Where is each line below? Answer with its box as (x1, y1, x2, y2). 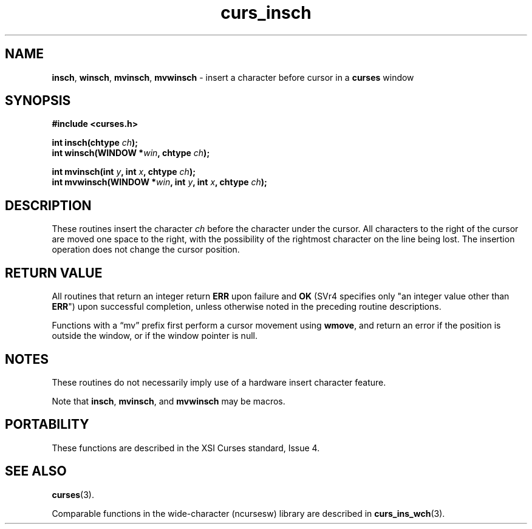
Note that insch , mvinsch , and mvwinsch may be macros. (52, 395, 285, 406)
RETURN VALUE (5, 265, 103, 281)
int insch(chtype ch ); (52, 137, 138, 148)
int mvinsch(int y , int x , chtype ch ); (52, 166, 196, 177)
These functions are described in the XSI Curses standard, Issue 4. (52, 442, 320, 453)
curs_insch (220, 2, 312, 23)
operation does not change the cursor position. (52, 244, 240, 255)
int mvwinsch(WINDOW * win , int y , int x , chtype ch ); (52, 177, 267, 188)
